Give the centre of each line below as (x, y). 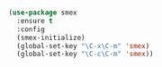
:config (31, 29)
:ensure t (35, 21)
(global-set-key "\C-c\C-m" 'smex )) (85, 54)
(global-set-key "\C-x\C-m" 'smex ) (83, 46)
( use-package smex (43, 13)
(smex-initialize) (51, 38)
